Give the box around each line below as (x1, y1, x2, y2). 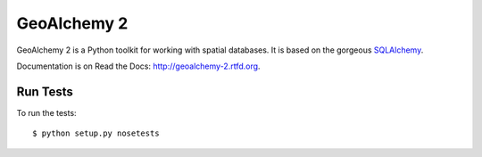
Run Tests (16, 84, 73, 99)
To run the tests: (16, 107, 77, 118)
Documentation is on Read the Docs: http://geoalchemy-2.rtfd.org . (16, 61, 261, 71)
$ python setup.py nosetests (32, 128, 160, 138)
